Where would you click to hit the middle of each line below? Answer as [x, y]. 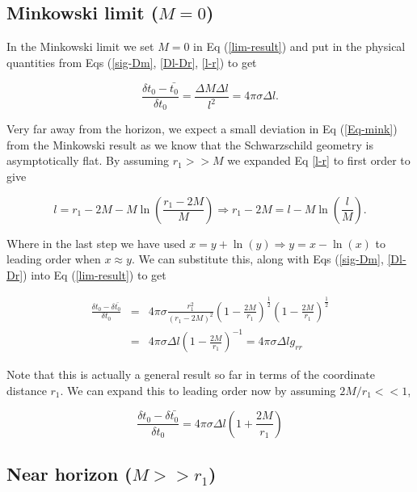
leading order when [54, 259]
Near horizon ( [69, 474]
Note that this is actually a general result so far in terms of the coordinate [191, 374]
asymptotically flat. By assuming [88, 160]
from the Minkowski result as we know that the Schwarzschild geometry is [190, 144]
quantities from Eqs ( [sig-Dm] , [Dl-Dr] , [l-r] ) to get [132, 62]
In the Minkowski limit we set [80, 46]
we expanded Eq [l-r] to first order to [319, 160]
